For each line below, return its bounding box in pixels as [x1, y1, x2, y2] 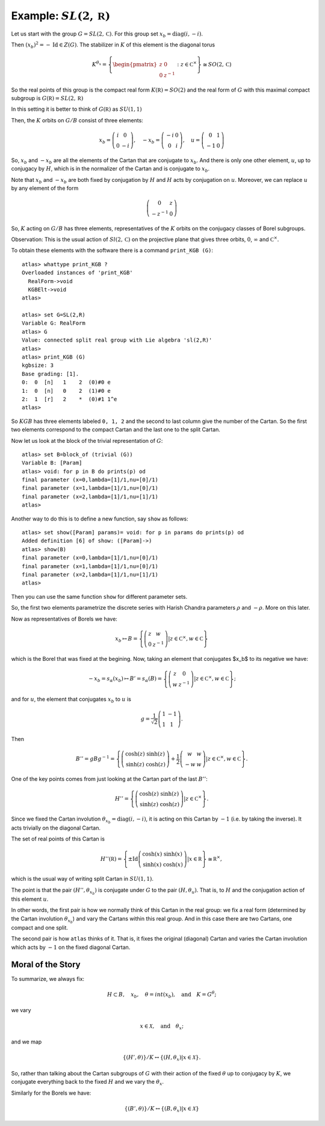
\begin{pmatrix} [113, 61, 158, 68]
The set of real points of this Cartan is [11, 835, 105, 843]
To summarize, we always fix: [11, 975, 84, 982]
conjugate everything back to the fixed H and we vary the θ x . [11, 1078, 164, 1087]
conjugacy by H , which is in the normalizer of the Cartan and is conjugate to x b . [11, 165, 210, 174]
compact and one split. [11, 924, 69, 931]
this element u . [11, 895, 49, 902]
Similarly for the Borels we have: [11, 1089, 91, 1096]
